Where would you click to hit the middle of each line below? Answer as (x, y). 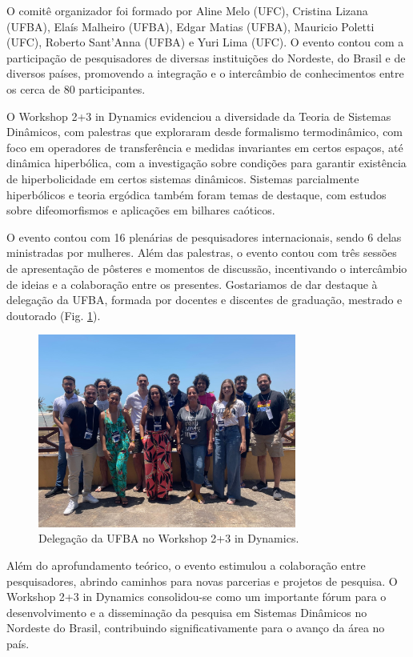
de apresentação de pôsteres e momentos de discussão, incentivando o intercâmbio (207, 268)
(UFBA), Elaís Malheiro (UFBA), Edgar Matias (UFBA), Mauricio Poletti (190, 26)
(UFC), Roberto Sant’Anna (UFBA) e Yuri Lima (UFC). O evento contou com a (205, 42)
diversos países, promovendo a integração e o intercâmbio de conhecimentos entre (205, 73)
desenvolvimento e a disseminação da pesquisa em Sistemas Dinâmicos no (187, 612)
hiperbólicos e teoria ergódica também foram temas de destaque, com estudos (196, 194)
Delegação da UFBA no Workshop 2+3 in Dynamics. (169, 538)
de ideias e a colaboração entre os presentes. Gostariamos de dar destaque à (192, 284)
